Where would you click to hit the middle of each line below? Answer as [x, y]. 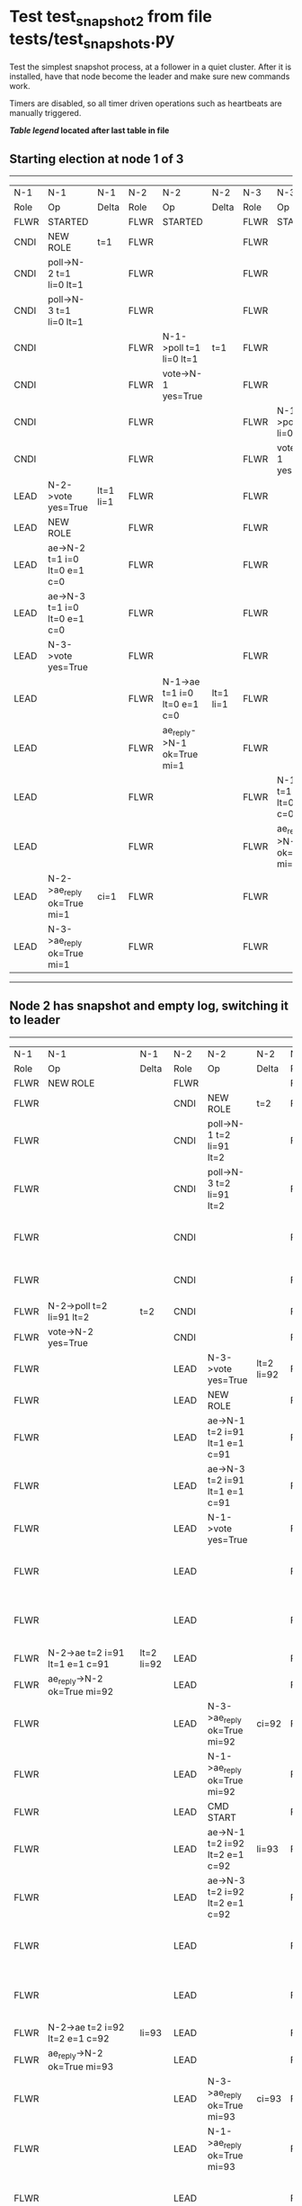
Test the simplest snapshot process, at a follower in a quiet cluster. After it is [151, 67]
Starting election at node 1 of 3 [97, 159]
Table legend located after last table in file [89, 130]
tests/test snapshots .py [92, 40]
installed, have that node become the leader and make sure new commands [150, 76]
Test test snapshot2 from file [111, 18]
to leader [35, 1020]
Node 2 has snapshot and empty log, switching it [149, 1006]
